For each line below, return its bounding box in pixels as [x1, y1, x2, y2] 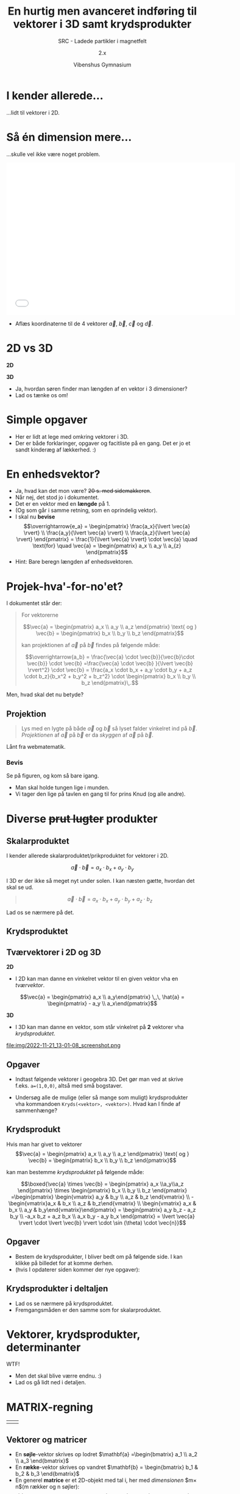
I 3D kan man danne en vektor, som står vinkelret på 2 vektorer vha [15, 1024, 184, 1031]
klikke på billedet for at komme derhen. [15, 1259, 114, 1267]
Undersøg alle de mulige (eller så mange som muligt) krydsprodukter [15, 1094, 188, 1101]
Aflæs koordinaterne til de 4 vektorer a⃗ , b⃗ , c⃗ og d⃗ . [15, 320, 154, 327]
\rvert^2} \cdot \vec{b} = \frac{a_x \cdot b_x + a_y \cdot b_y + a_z [27, 666, 192, 674]
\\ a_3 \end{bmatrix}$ [15, 1457, 69, 1465]
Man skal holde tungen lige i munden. [15, 784, 110, 791]
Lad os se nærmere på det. [6, 909, 74, 916]
